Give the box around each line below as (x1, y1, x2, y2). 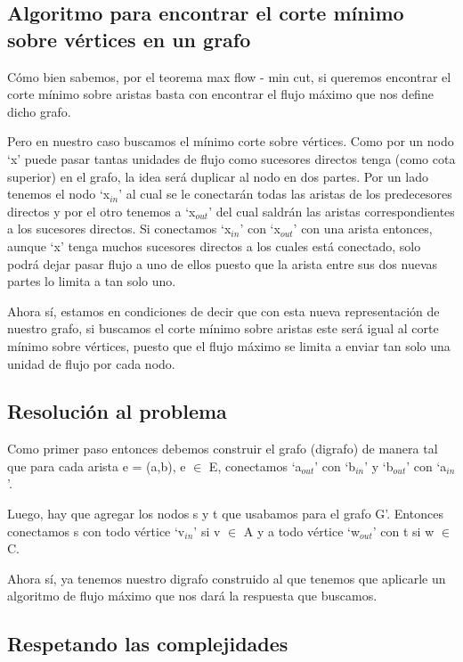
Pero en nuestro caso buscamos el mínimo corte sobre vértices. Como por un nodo (7, 132, 454, 151)
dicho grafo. (7, 102, 71, 120)
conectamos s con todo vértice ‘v (7, 521, 185, 540)
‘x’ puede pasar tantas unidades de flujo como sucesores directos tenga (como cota (7, 149, 456, 168)
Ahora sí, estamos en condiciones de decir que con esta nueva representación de (7, 301, 440, 320)
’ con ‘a (406, 456, 447, 475)
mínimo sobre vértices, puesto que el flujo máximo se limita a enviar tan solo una (7, 336, 451, 355)
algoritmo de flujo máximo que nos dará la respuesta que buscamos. (7, 586, 378, 605)
